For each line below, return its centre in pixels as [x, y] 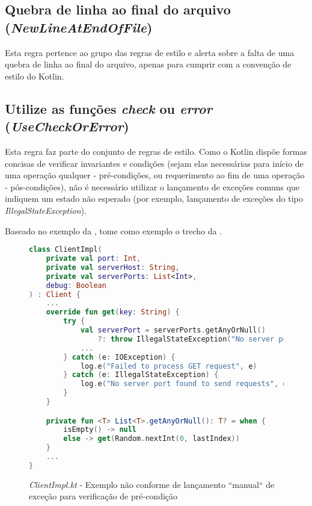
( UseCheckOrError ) [67, 126]
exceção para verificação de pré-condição [103, 496]
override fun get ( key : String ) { [113, 312]
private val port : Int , [93, 258]
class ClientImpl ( [66, 250]
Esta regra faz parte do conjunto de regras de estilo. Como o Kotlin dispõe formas [156, 151]
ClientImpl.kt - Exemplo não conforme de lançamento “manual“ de [152, 484]
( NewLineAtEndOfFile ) [79, 27]
